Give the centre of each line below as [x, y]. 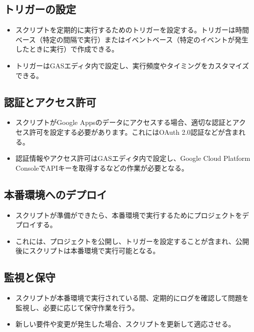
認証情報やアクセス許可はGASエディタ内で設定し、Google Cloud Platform [133, 158]
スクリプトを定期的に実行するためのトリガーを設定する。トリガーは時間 [132, 30]
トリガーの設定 [40, 9]
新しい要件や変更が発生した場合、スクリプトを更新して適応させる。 [125, 324]
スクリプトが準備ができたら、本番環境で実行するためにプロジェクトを [129, 215]
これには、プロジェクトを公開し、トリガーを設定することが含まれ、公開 [132, 241]
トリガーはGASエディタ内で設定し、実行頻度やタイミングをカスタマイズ [132, 65]
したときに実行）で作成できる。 [67, 49]
